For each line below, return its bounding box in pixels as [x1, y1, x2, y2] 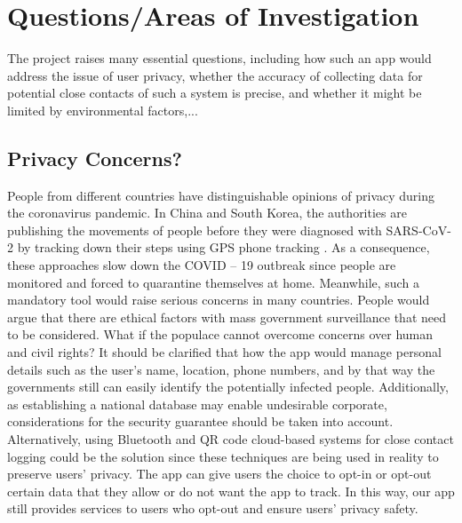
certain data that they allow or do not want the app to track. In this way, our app [7, 481, 455, 500]
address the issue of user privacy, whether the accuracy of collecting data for [7, 66, 423, 84]
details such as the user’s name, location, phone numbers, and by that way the [7, 360, 435, 378]
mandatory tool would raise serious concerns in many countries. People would [7, 290, 430, 309]
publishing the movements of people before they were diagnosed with [7, 220, 382, 239]
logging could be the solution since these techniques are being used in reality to [7, 447, 439, 465]
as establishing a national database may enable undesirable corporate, [7, 394, 387, 413]
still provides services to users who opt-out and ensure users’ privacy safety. [7, 499, 418, 518]
